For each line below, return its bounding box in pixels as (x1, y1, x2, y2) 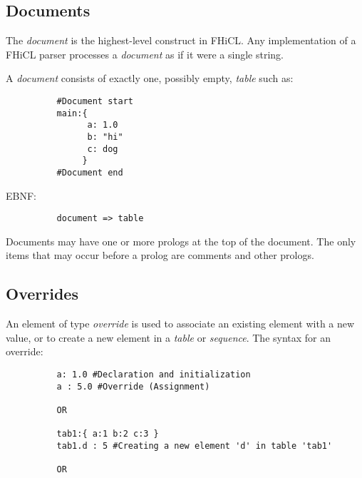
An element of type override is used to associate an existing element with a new (6, 316, 355, 331)
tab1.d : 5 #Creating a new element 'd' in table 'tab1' (56, 440, 333, 451)
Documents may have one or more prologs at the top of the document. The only (6, 233, 356, 248)
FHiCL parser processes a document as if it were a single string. (6, 46, 284, 61)
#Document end (56, 167, 123, 178)
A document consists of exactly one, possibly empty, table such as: (6, 71, 294, 86)
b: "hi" (87, 131, 123, 142)
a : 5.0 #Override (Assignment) (56, 381, 210, 392)
